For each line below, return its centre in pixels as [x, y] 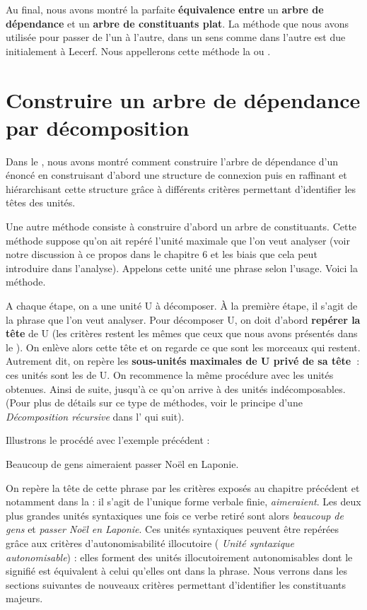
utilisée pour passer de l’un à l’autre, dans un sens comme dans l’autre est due [176, 37]
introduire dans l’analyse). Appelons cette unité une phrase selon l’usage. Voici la [182, 268]
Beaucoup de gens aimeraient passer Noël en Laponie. [122, 463]
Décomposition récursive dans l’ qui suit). [95, 416]
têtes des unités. [41, 203]
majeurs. [24, 598]
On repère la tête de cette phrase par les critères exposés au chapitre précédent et [183, 487]
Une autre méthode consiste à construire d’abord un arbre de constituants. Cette [181, 227]
